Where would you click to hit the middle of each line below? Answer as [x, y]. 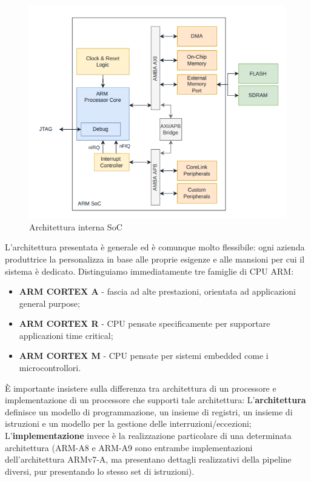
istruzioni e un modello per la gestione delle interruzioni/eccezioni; [128, 423]
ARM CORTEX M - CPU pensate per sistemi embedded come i [144, 356]
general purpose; [49, 303]
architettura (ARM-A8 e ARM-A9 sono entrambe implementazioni [129, 447]
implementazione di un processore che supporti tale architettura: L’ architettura [155, 400]
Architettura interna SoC [76, 226]
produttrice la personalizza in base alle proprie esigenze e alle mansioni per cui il [155, 259]
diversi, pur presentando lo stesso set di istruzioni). [100, 471]
